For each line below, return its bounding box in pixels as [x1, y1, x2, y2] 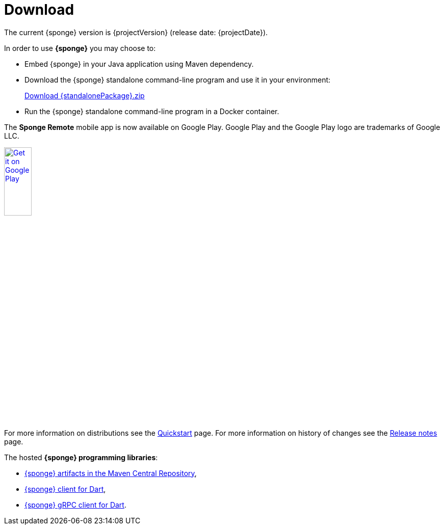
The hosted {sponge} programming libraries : [4, 453, 158, 462]
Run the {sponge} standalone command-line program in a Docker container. [24, 107, 279, 116]
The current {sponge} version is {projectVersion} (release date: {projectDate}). [4, 28, 268, 37]
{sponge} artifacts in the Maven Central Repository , [24, 468, 197, 478]
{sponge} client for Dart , [24, 484, 106, 493]
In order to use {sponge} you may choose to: [4, 43, 156, 52]
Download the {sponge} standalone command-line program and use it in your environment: [24, 75, 331, 84]
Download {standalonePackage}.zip [24, 91, 145, 100]
